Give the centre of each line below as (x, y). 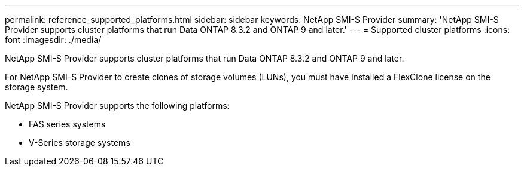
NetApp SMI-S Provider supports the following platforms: (117, 106)
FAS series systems (67, 124)
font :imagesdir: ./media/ (53, 40)
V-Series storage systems (80, 143)
